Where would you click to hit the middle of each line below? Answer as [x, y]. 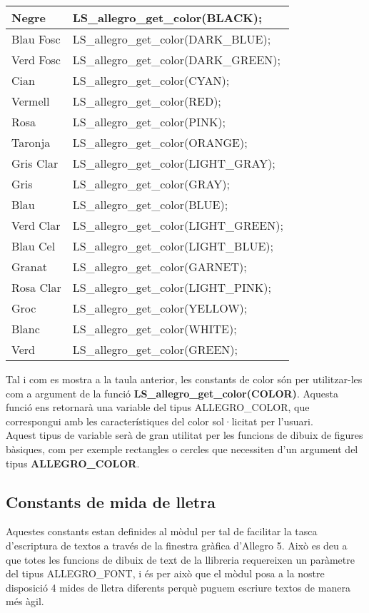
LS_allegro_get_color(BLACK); [167, 17]
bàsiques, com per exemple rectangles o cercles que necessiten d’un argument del [182, 449]
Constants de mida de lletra [111, 501]
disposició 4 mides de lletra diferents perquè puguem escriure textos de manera [178, 587]
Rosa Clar [36, 287]
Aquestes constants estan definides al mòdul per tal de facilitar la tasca [162, 531]
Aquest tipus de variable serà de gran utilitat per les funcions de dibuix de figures [184, 435]
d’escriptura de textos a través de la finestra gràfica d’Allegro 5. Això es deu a [177, 545]
